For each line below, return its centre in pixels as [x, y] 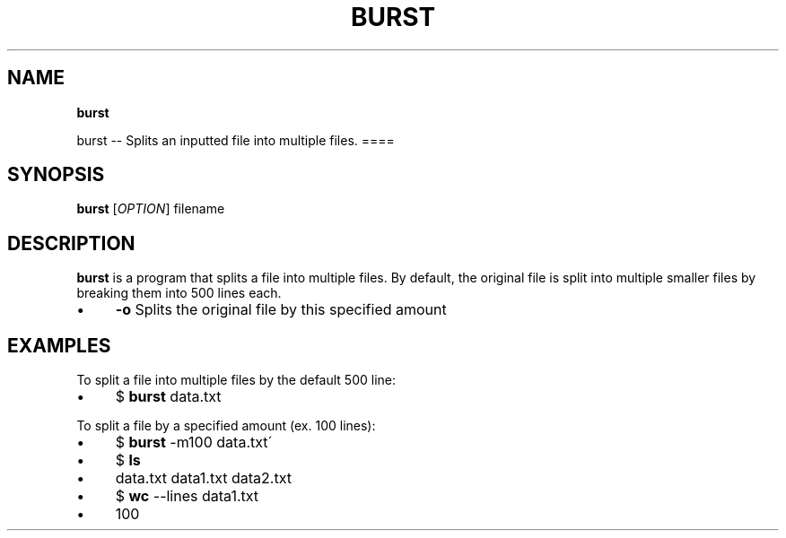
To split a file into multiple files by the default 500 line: [236, 380]
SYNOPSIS [56, 175]
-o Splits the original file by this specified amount [281, 310]
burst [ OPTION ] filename [151, 209]
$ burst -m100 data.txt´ [194, 443]
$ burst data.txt [168, 397]
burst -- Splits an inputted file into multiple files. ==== [236, 140]
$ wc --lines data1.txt [187, 496]
